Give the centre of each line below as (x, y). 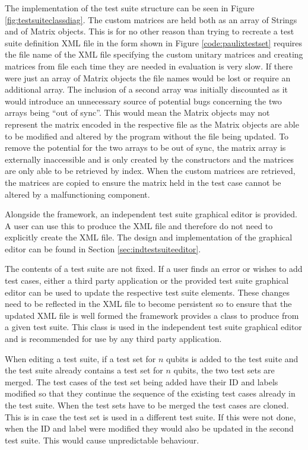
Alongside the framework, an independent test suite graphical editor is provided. (151, 214)
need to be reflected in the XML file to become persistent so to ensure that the (148, 304)
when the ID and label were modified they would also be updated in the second (149, 428)
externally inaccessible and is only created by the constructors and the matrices (150, 159)
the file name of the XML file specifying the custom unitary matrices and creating (154, 54)
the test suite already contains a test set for (84, 370)
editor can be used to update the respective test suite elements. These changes (147, 292)
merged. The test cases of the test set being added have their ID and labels (142, 381)
